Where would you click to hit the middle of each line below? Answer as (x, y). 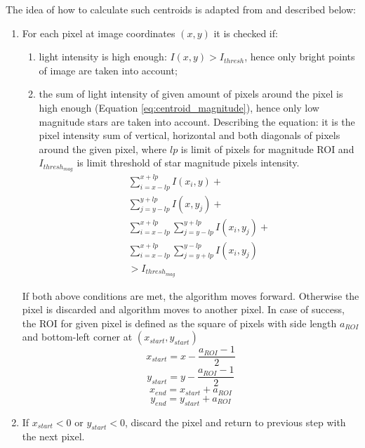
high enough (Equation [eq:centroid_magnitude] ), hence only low (179, 107)
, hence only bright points (300, 57)
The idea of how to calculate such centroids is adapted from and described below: (181, 9)
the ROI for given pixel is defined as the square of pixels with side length (179, 323)
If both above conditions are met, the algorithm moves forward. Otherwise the (191, 295)
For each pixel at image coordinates (99, 33)
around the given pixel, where (103, 149)
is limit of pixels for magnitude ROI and (267, 149)
